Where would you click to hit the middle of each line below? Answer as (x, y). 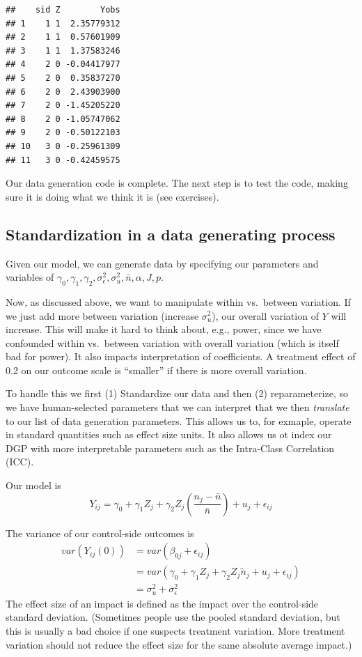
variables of (30, 277)
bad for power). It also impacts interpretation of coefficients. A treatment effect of (181, 356)
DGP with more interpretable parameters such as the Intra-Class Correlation (170, 448)
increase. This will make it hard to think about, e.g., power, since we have (164, 329)
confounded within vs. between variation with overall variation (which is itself (172, 342)
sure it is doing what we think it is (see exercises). (112, 196)
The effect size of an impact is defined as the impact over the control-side (162, 603)
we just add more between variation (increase (102, 315)
